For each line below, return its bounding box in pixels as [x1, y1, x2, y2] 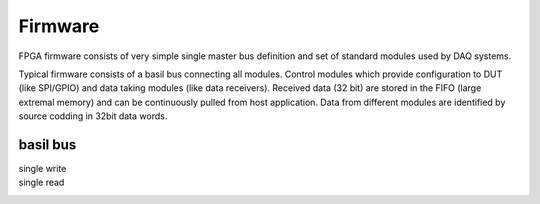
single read [18, 176, 65, 189]
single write [18, 163, 67, 175]
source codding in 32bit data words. [18, 110, 168, 122]
